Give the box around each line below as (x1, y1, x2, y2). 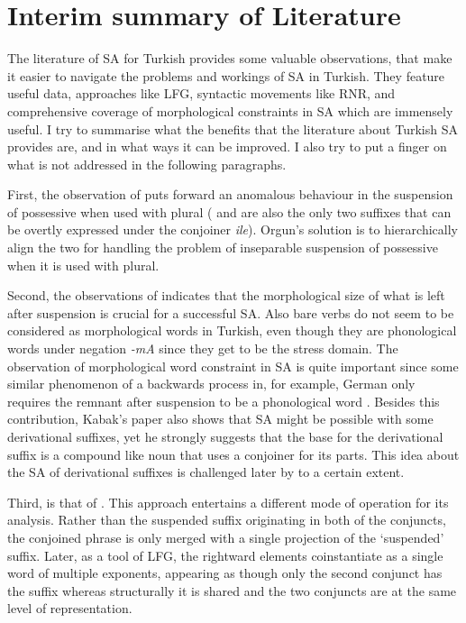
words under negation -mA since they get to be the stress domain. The (7, 339, 398, 358)
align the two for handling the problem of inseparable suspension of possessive (7, 238, 438, 257)
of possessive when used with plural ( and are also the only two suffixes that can (7, 202, 452, 221)
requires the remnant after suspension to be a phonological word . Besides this (7, 391, 440, 410)
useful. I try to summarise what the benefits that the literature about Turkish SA (7, 119, 458, 138)
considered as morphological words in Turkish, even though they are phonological (7, 321, 457, 340)
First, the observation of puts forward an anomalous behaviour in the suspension (7, 185, 453, 204)
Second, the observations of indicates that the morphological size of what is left (7, 286, 445, 305)
